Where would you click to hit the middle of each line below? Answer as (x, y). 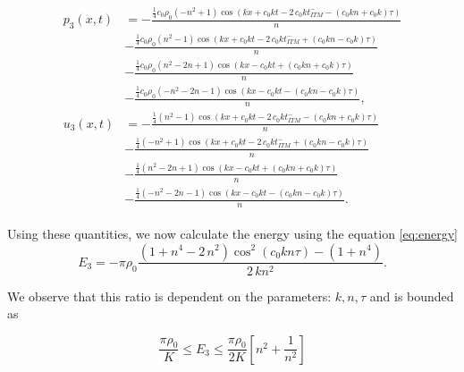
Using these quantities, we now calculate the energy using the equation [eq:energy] (232, 233)
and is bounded (412, 296)
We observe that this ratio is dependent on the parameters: (169, 296)
